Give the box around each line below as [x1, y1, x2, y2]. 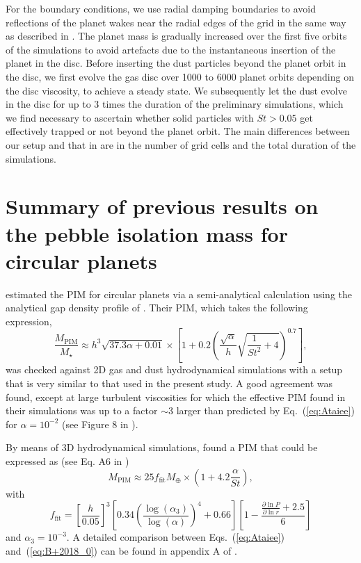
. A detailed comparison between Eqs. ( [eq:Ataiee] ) [66, 530, 284, 544]
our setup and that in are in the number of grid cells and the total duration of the [6, 137, 356, 152]
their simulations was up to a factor [6, 403, 158, 418]
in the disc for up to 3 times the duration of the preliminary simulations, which [6, 97, 344, 111]
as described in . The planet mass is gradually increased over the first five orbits [6, 28, 347, 43]
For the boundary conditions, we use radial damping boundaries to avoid [6, 1, 316, 15]
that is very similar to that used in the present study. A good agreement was [6, 376, 332, 390]
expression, [6, 313, 52, 328]
